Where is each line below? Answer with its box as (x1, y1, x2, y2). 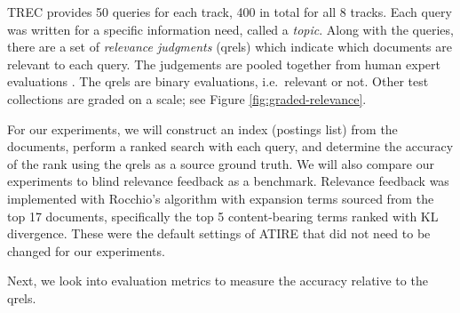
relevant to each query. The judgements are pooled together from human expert (7, 54, 440, 73)
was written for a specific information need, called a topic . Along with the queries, (7, 20, 454, 38)
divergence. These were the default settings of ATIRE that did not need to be (7, 224, 431, 243)
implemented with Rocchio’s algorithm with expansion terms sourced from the (7, 189, 434, 207)
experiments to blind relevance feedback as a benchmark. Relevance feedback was (7, 172, 449, 190)
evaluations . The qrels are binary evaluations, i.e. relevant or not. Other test (7, 72, 429, 91)
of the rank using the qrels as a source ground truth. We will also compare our (7, 154, 434, 173)
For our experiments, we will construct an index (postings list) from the (7, 119, 398, 138)
